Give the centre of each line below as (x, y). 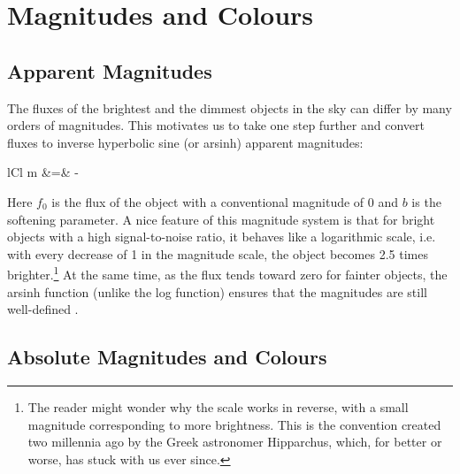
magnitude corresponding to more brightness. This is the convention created (234, 424)
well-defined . (43, 309)
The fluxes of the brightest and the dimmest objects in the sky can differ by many (230, 107)
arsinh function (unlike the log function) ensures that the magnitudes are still (217, 291)
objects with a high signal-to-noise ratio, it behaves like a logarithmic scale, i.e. (222, 237)
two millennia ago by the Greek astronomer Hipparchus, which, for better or (235, 442)
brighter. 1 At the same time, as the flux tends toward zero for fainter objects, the (227, 273)
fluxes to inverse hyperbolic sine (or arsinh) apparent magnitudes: (185, 142)
